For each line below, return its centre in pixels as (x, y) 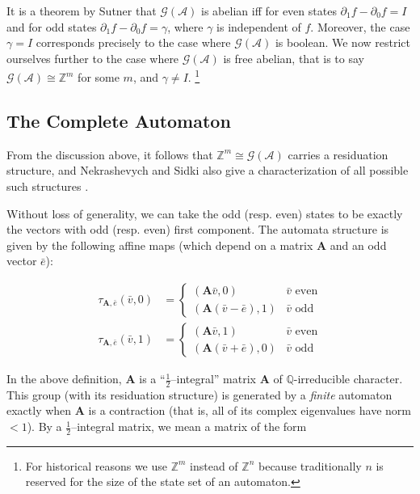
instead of (214, 465)
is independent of (259, 26)
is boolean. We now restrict (342, 42)
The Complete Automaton (119, 121)
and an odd (358, 245)
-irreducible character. (348, 379)
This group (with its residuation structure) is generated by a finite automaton (199, 394)
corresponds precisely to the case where (133, 42)
